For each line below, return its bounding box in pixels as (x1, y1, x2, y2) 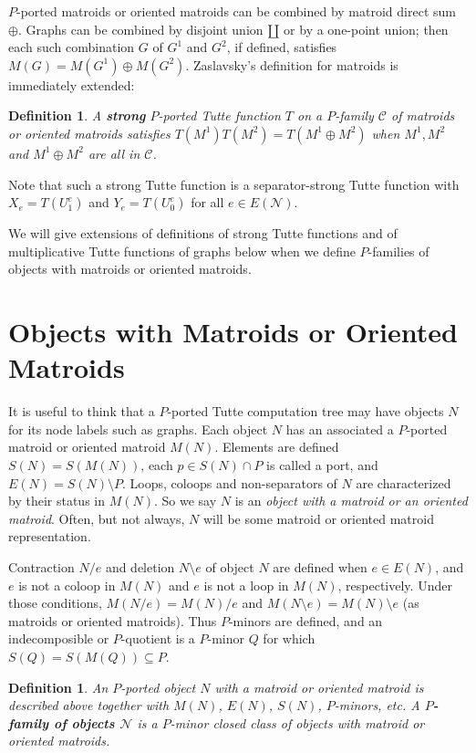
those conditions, (8, 593, 102, 612)
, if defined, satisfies (226, 37, 337, 57)
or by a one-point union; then (284, 19, 449, 38)
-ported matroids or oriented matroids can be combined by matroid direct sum (16, 2, 456, 20)
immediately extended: (8, 75, 135, 94)
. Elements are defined (214, 437, 339, 456)
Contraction (8, 558, 75, 576)
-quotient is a (120, 629, 195, 648)
